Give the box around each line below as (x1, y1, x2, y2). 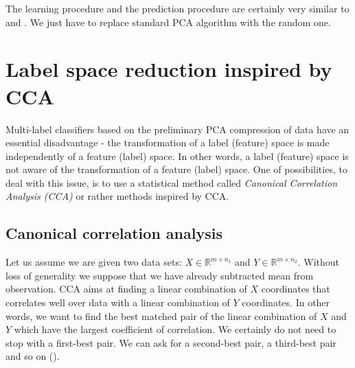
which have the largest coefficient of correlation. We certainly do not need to (14, 322, 336, 336)
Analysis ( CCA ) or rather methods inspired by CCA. (5, 189, 229, 203)
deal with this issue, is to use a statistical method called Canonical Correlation (5, 175, 338, 189)
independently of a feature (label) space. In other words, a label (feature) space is (5, 148, 349, 163)
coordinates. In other (242, 295, 330, 310)
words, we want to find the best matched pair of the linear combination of (5, 308, 317, 323)
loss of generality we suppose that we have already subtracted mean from (5, 268, 314, 282)
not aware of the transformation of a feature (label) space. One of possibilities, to (5, 162, 347, 176)
